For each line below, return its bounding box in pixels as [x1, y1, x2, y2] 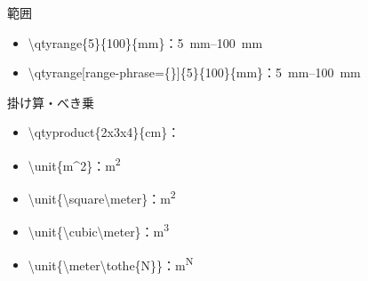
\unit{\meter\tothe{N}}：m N [28, 253, 194, 274]
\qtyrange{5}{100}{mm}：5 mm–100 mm [28, 33, 263, 52]
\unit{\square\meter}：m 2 [28, 187, 176, 207]
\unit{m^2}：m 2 [28, 153, 121, 174]
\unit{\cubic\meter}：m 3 [28, 220, 170, 241]
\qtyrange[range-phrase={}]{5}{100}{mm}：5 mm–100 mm [28, 63, 361, 82]
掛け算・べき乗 [7, 92, 94, 111]
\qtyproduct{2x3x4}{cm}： [28, 123, 180, 141]
